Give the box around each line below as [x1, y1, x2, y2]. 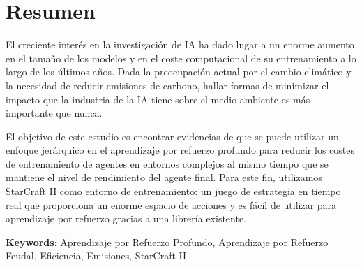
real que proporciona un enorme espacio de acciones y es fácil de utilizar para [6, 197, 337, 212]
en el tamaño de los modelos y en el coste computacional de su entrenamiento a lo [6, 50, 356, 65]
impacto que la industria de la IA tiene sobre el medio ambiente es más [6, 92, 310, 106]
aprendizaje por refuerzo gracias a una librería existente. [6, 211, 247, 226]
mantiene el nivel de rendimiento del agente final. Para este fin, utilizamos [6, 170, 322, 185]
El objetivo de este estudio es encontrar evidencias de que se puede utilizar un [6, 129, 339, 143]
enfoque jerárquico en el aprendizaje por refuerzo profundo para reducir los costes [6, 143, 354, 157]
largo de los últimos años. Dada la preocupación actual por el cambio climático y [6, 64, 352, 79]
